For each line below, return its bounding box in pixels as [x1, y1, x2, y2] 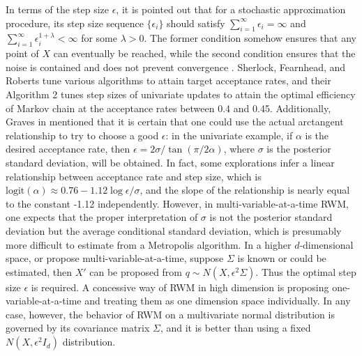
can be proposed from [89, 264, 183, 279]
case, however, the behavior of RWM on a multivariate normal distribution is [6, 307, 335, 321]
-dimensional [299, 237, 354, 251]
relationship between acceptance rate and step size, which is [6, 169, 262, 183]
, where [223, 141, 255, 156]
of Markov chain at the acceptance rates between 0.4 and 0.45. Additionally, [6, 100, 331, 115]
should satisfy [167, 15, 225, 30]
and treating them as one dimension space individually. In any [84, 293, 351, 308]
